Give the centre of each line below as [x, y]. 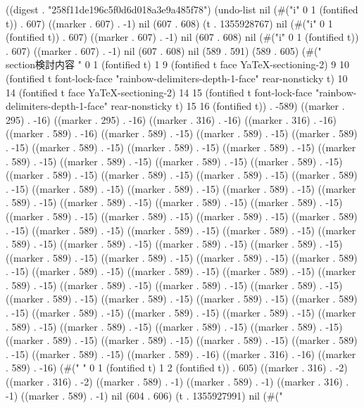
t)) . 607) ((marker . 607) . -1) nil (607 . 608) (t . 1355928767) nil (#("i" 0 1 [169, 23]
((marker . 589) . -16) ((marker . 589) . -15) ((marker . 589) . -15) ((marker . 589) [182, 133]
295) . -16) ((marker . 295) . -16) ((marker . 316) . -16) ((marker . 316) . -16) [171, 119]
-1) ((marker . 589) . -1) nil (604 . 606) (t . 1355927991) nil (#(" [144, 395]
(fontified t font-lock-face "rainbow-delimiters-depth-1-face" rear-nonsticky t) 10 [177, 78]
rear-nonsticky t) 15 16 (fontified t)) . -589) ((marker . [228, 106]
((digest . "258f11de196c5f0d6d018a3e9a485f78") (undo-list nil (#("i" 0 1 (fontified [182, 9]
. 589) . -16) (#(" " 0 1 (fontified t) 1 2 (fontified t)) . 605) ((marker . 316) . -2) [177, 368]
